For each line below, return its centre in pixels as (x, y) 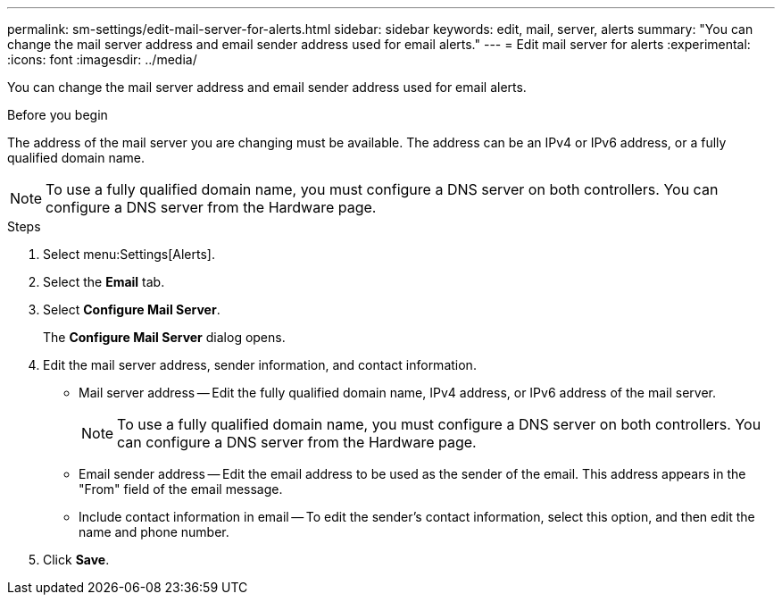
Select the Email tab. (104, 282)
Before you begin (58, 115)
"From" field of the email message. (181, 489)
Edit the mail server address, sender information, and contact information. (260, 365)
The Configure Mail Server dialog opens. (164, 337)
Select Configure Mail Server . (132, 309)
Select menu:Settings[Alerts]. (129, 254)
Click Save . (76, 560)
